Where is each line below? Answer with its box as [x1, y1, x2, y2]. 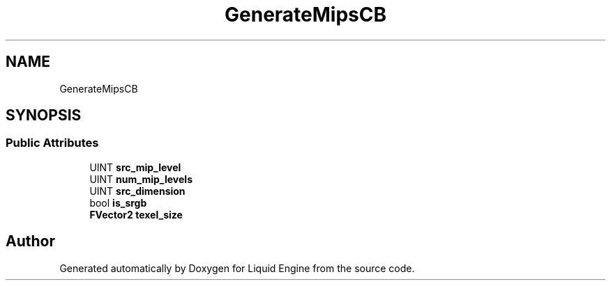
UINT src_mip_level [89, 161, 181, 173]
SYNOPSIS [6, 106, 82, 125]
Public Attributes [6, 136, 99, 150]
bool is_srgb [89, 196, 147, 209]
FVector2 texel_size [89, 208, 183, 221]
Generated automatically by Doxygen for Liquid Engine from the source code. [59, 262, 415, 274]
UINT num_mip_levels [89, 173, 193, 185]
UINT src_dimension [89, 184, 186, 197]
